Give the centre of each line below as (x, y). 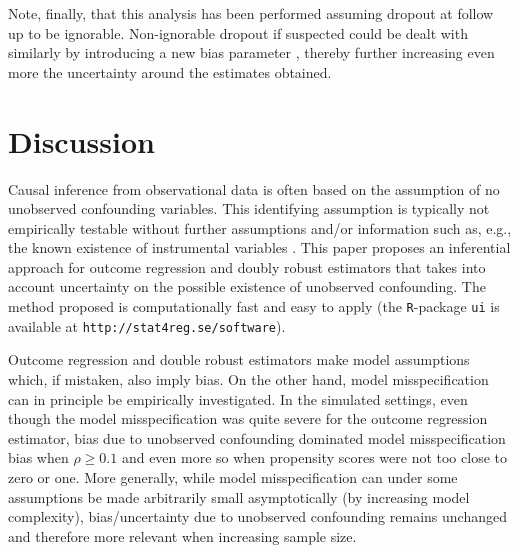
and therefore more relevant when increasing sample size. (182, 535)
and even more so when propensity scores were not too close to (314, 457)
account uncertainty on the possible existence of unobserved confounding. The (247, 286)
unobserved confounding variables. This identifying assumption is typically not (249, 208)
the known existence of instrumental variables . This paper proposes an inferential (259, 247)
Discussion (81, 140)
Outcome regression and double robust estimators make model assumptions (239, 359)
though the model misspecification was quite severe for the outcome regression (248, 418)
